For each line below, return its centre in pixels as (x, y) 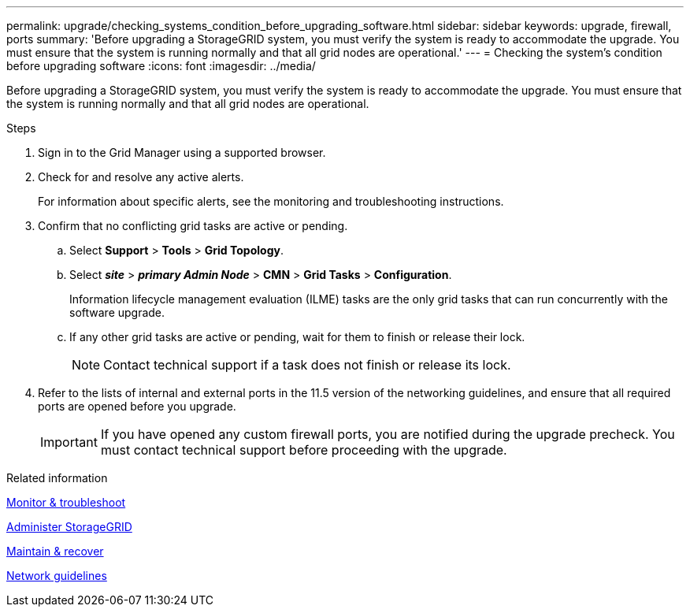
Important (69, 442)
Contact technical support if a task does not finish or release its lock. (307, 365)
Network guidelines (57, 576)
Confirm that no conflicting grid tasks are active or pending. (193, 226)
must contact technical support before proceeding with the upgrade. (304, 450)
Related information (57, 478)
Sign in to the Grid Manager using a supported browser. (182, 152)
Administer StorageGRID (69, 527)
